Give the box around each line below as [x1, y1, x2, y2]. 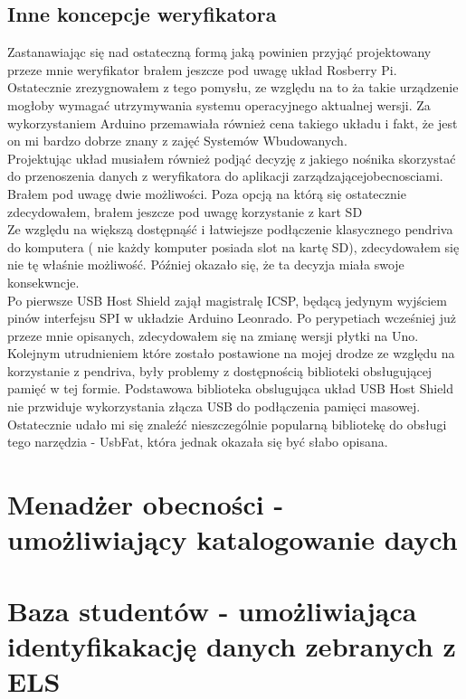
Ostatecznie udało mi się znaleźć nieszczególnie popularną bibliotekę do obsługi [7, 414, 447, 433]
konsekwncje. [7, 272, 80, 291]
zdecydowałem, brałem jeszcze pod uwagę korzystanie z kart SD [7, 202, 363, 221]
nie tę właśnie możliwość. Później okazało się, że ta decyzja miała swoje [7, 255, 404, 274]
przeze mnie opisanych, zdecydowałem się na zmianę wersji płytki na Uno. [7, 326, 419, 345]
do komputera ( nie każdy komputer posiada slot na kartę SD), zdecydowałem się [7, 237, 460, 256]
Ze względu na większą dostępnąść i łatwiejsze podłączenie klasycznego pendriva [7, 220, 453, 239]
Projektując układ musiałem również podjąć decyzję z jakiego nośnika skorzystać [7, 148, 456, 167]
